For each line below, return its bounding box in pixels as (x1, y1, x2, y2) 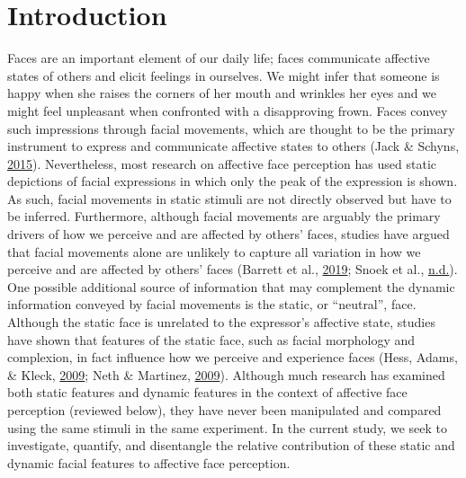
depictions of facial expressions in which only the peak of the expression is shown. (7, 172, 458, 190)
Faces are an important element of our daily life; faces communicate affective (7, 49, 430, 67)
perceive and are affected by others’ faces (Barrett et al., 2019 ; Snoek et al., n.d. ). (7, 260, 458, 279)
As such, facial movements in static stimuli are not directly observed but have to (7, 189, 452, 208)
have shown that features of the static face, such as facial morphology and (7, 330, 416, 349)
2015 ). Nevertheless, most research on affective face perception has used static (7, 154, 436, 173)
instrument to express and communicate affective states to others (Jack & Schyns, (7, 137, 460, 155)
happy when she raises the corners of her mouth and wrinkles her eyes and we (7, 84, 437, 102)
